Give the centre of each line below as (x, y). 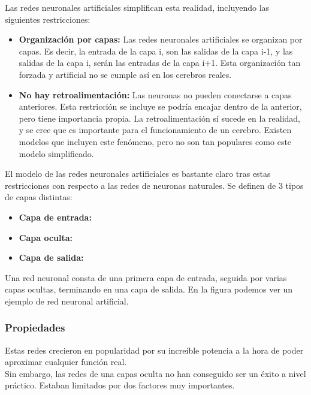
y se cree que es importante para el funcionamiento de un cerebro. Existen (155, 130)
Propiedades (35, 328)
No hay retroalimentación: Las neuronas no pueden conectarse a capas (155, 94)
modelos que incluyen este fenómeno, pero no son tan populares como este (155, 141)
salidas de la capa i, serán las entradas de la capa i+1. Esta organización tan (160, 63)
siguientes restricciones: (48, 19)
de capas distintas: (39, 197)
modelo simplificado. (56, 153)
